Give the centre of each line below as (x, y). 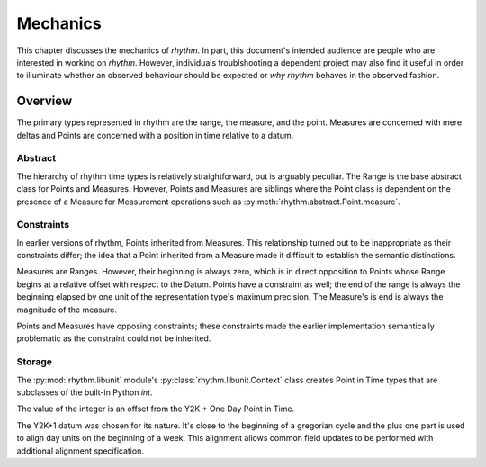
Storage (35, 362)
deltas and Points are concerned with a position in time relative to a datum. (155, 135)
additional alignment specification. (80, 451)
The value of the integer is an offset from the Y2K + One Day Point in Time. (156, 409)
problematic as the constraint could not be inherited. (114, 338)
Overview (45, 101)
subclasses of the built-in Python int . (85, 392)
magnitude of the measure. (67, 310)
